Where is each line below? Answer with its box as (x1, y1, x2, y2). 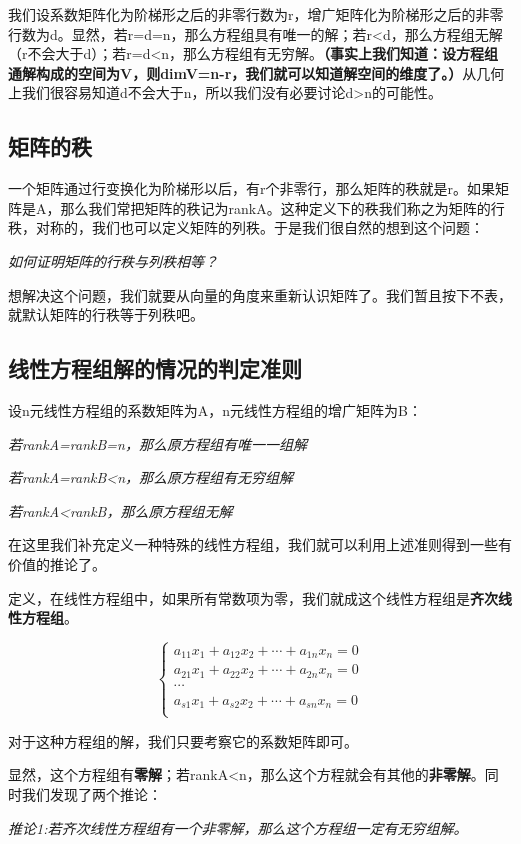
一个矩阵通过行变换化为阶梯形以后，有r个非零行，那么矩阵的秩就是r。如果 (8, 178, 495, 199)
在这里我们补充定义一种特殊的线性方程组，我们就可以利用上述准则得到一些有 (8, 534, 512, 555)
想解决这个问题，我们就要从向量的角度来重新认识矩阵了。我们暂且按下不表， (8, 284, 512, 305)
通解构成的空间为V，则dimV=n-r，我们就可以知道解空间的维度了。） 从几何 (8, 62, 505, 83)
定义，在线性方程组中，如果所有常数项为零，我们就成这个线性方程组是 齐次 (8, 587, 498, 608)
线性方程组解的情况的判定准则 (8, 353, 302, 384)
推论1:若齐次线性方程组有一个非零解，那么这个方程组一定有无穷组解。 (8, 817, 468, 838)
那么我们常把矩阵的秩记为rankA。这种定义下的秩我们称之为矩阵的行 (60, 197, 505, 218)
